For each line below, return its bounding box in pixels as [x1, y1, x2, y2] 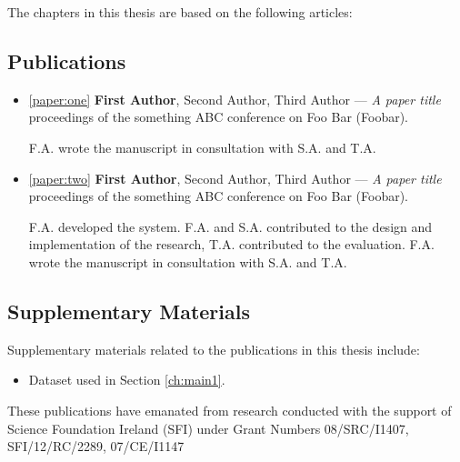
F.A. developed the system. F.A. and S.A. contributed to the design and [28, 216, 433, 236]
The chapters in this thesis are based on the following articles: [7, 3, 353, 21]
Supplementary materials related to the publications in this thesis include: [7, 339, 420, 358]
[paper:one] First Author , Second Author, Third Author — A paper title [28, 89, 441, 108]
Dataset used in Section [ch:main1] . [28, 370, 225, 389]
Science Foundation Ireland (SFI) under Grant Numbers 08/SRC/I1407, [7, 418, 409, 437]
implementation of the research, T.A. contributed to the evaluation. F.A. [28, 235, 435, 254]
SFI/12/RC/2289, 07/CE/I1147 [7, 437, 185, 456]
